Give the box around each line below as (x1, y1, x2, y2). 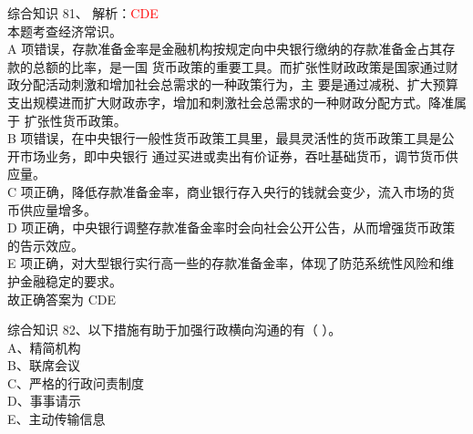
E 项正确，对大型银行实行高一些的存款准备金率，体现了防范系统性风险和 (7, 253, 442, 273)
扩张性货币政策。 (24, 110, 127, 129)
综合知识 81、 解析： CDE (7, 4, 159, 22)
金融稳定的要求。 (19, 271, 122, 290)
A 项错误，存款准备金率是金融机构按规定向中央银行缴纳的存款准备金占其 (7, 39, 443, 58)
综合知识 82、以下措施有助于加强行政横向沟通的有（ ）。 (7, 320, 342, 339)
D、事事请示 (7, 391, 81, 410)
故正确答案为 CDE (7, 289, 116, 308)
